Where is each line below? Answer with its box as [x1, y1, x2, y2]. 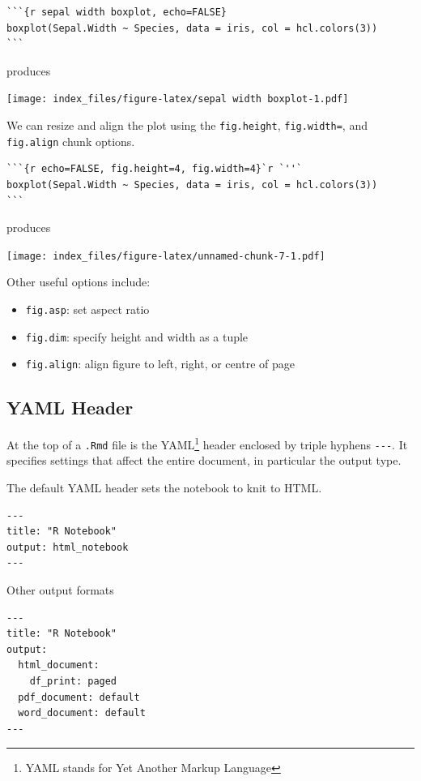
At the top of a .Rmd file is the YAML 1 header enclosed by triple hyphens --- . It [6, 434, 408, 453]
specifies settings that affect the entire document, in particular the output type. [6, 452, 402, 469]
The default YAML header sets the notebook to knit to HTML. [6, 479, 322, 496]
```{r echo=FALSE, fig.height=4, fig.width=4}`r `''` [6, 163, 303, 175]
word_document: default [18, 707, 146, 719]
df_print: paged [29, 675, 117, 687]
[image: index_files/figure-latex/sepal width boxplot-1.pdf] [6, 93, 349, 105]
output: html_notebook [6, 541, 129, 553]
